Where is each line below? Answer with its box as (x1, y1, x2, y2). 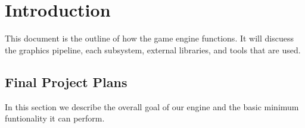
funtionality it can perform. (5, 112, 105, 124)
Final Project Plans (5, 72, 127, 91)
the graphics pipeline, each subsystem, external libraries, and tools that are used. (5, 43, 301, 56)
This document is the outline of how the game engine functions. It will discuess (5, 32, 294, 44)
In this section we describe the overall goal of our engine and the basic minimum (5, 100, 299, 113)
